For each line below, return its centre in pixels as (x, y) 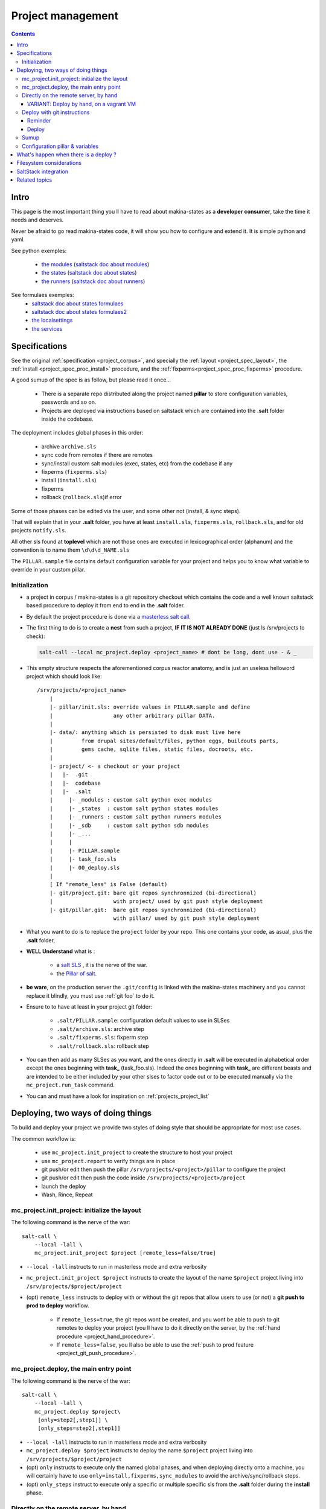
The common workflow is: (43, 1138)
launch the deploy (64, 1186)
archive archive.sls (69, 446)
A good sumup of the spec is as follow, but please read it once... (91, 380)
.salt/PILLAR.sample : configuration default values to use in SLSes (143, 1021)
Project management (65, 16)
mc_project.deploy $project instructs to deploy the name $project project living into (139, 1450)
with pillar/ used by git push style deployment (187, 918)
